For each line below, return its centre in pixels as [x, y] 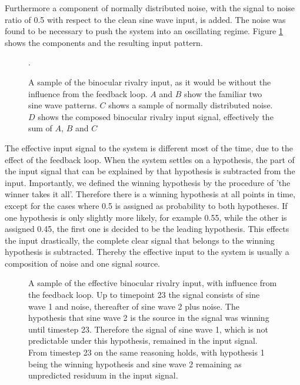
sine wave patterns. [63, 105]
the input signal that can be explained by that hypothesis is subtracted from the [150, 171]
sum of [40, 128]
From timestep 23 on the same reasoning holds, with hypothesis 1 [146, 352]
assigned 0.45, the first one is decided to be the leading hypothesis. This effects [147, 229]
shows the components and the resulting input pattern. [104, 42]
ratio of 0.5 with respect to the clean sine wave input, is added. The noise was [145, 19]
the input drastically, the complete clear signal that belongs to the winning [140, 240]
